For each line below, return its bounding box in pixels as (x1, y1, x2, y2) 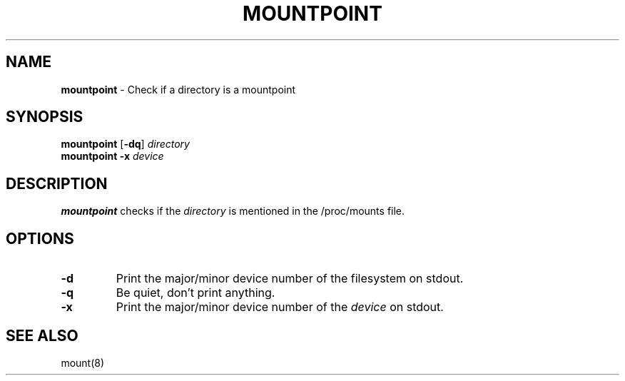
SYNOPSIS (6, 108, 83, 126)
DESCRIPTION (6, 174, 108, 193)
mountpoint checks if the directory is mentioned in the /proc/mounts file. (61, 205, 405, 218)
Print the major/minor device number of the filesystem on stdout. (116, 271, 464, 286)
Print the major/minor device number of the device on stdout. (116, 300, 444, 315)
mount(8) (61, 356, 105, 369)
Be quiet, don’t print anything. (116, 285, 275, 300)
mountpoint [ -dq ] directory (61, 138, 190, 151)
